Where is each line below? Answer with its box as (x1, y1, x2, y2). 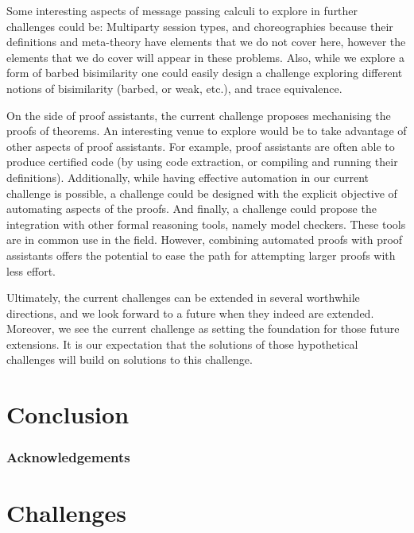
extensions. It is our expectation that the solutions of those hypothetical (6, 335, 358, 352)
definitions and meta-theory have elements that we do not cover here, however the (6, 33, 406, 50)
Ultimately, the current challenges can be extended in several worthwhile (6, 289, 360, 306)
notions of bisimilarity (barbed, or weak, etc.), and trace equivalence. (6, 79, 342, 96)
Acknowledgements (6, 447, 130, 467)
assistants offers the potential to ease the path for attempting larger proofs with (6, 246, 396, 263)
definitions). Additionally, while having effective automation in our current (6, 168, 370, 185)
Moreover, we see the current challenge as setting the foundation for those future (6, 320, 400, 337)
